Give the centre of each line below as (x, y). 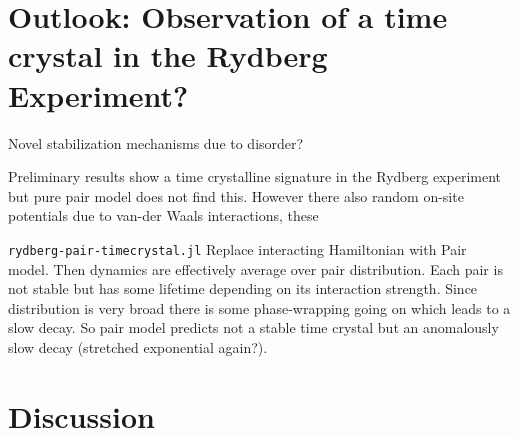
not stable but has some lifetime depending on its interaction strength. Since (243, 288)
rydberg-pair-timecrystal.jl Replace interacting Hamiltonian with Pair (237, 248)
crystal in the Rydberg (168, 55)
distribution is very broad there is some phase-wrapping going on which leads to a (259, 307)
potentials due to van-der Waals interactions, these (163, 215)
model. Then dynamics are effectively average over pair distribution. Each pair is (255, 268)
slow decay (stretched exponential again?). (138, 346)
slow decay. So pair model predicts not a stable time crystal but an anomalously (253, 327)
